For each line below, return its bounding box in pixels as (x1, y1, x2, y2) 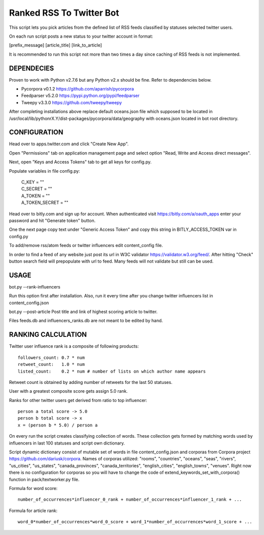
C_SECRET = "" (21, 186, 52, 192)
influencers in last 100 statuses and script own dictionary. (9, 440, 125, 446)
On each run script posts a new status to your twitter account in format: (9, 33, 154, 39)
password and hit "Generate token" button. (9, 218, 96, 223)
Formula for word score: (9, 485, 58, 491)
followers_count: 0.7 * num (18, 355, 85, 360)
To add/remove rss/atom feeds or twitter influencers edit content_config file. (9, 243, 163, 248)
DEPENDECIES (9, 64, 54, 72)
